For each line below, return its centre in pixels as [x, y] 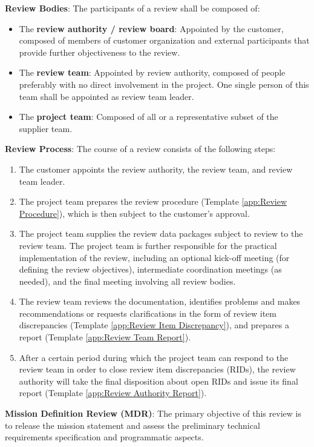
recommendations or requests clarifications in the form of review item [148, 313]
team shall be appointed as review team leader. [106, 96]
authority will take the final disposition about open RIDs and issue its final [159, 381]
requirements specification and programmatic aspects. [104, 437]
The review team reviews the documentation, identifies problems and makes [160, 301]
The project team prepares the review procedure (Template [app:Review [153, 201]
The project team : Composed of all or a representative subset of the [149, 117]
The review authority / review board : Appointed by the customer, [151, 28]
